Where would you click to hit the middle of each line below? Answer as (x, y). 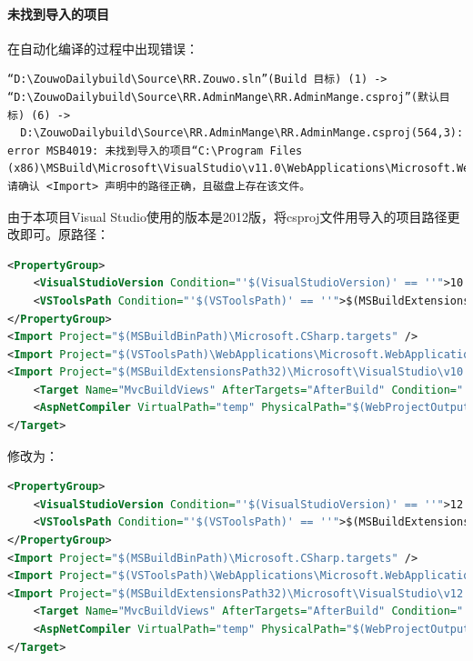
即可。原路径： (64, 234)
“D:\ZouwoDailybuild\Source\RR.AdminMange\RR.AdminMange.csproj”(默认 (223, 97)
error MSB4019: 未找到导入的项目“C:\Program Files (155, 150)
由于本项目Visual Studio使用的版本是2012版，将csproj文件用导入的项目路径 (227, 216)
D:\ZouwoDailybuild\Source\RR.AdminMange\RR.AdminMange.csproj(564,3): (242, 133)
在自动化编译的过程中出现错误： (103, 48)
